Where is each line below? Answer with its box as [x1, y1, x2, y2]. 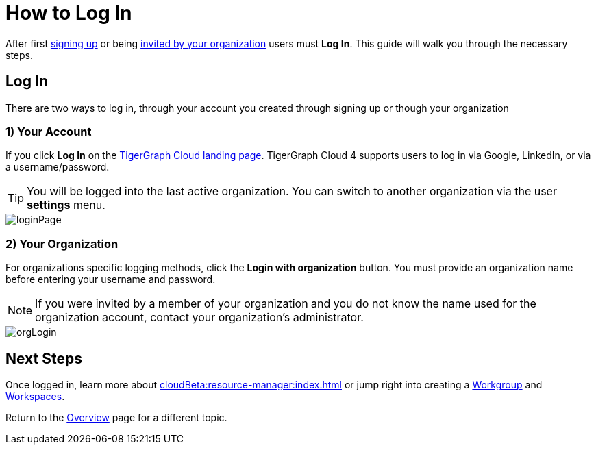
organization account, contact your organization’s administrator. [35, 310, 364, 325]
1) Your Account [5, 124, 92, 138]
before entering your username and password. [5, 273, 216, 286]
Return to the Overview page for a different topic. [5, 411, 227, 423]
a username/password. [5, 161, 110, 173]
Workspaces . [5, 390, 65, 402]
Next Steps [5, 349, 82, 367]
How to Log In [5, 1, 132, 25]
